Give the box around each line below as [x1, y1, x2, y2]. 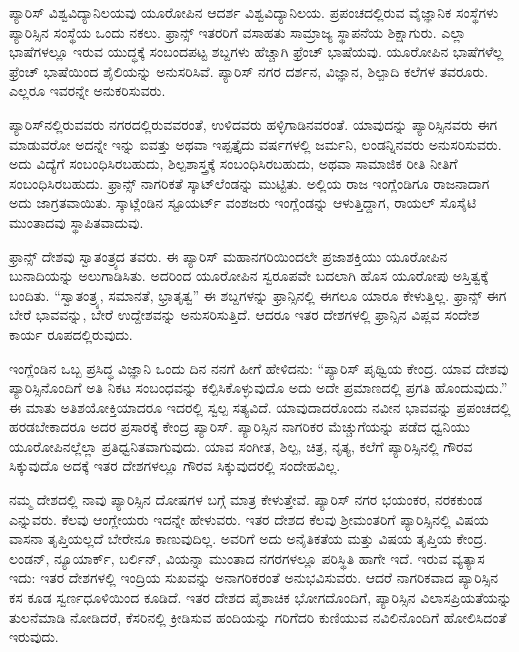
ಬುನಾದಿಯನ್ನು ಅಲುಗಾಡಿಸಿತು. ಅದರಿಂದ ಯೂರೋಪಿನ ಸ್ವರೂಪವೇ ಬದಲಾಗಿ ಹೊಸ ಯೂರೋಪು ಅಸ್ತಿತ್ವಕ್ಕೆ [9, 265, 489, 286]
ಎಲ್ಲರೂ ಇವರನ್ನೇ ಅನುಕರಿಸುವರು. [9, 80, 166, 101]
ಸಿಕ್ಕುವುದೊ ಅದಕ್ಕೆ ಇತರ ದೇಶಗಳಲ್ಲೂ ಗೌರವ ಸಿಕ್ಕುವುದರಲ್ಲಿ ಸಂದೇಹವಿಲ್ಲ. [9, 455, 341, 476]
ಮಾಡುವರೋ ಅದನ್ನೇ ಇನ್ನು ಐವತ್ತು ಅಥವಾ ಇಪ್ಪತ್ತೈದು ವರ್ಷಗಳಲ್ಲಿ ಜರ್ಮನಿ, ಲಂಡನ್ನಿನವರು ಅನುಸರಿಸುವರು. [9, 133, 502, 154]
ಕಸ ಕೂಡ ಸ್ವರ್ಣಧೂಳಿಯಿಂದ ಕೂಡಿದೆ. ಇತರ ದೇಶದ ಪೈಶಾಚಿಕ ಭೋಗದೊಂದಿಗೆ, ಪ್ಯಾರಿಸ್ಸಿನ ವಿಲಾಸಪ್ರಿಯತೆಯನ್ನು [9, 587, 512, 608]
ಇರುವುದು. [9, 626, 59, 647]
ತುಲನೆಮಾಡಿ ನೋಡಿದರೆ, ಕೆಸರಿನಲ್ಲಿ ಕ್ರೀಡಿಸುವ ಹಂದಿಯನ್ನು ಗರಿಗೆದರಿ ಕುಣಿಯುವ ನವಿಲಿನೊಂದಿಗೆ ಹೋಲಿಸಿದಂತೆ [9, 606, 507, 627]
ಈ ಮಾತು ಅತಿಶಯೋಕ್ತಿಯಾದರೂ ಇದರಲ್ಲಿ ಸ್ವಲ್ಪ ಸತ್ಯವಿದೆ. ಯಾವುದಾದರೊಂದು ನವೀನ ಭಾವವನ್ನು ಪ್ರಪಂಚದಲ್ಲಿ [9, 396, 511, 417]
